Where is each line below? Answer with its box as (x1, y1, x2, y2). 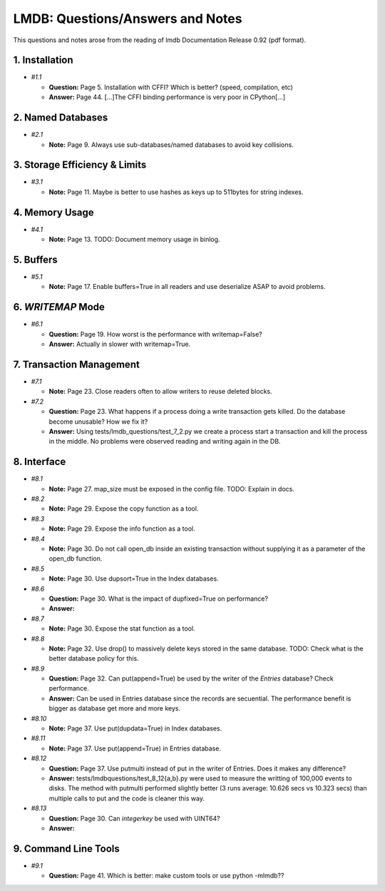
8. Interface (13, 456, 66, 468)
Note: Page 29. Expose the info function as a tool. (48, 524, 195, 533)
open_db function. (48, 554, 103, 563)
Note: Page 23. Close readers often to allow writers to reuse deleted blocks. (48, 387, 272, 396)
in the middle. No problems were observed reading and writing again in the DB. (48, 437, 281, 446)
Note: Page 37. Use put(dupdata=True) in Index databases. (48, 724, 222, 733)
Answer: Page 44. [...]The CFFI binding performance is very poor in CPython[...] (48, 93, 286, 101)
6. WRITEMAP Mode (13, 301, 105, 313)
